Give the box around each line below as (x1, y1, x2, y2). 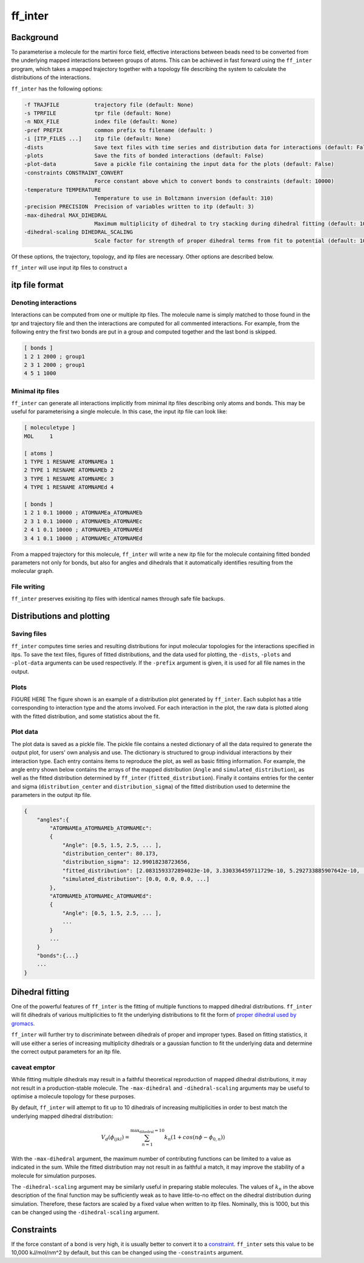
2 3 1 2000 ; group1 (24, 361, 85, 368)
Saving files (11, 629, 47, 638)
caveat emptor (11, 1063, 56, 1072)
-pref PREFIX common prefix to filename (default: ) (24, 126, 213, 134)
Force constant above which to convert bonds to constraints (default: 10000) (94, 178, 335, 185)
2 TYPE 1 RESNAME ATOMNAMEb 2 (24, 467, 114, 474)
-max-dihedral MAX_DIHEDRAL (24, 211, 107, 219)
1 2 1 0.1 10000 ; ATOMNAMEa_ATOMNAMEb (24, 509, 143, 516)
